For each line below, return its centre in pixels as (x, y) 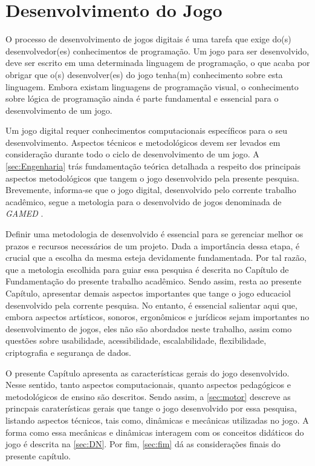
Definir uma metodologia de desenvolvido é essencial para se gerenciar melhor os (154, 234)
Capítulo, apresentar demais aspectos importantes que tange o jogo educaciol (148, 293)
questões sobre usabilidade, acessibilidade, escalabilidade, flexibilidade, (136, 340)
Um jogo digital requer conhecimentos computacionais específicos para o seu (146, 130)
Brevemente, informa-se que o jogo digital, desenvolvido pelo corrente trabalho (151, 190)
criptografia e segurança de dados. (68, 352)
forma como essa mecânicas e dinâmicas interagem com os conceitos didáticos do (155, 432)
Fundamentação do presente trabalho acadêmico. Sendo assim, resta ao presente (154, 281)
